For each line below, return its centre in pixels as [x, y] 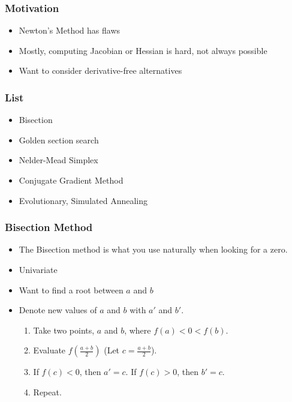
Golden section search [59, 139]
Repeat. [47, 391]
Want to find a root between [71, 289]
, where [138, 330]
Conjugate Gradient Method [71, 180]
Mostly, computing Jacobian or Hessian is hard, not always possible [143, 50]
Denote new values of [58, 310]
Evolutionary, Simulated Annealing [83, 200]
